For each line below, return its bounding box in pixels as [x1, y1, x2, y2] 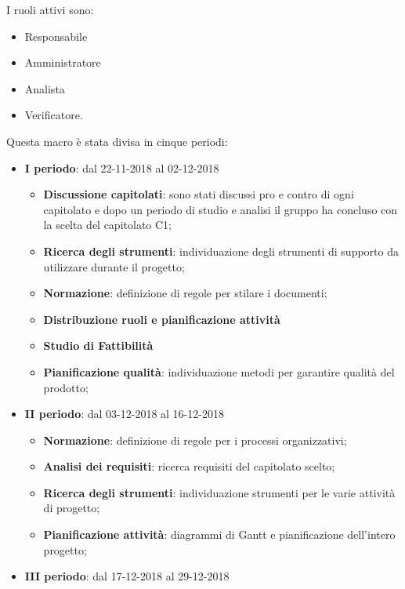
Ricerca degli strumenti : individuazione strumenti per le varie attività [43, 484, 396, 500]
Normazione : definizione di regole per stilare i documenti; [43, 285, 327, 301]
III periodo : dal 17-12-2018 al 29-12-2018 [24, 568, 230, 584]
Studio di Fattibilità [43, 337, 154, 354]
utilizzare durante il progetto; [43, 258, 185, 275]
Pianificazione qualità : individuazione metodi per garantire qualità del [43, 363, 395, 380]
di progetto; [43, 500, 100, 516]
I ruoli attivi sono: [6, 2, 94, 17]
